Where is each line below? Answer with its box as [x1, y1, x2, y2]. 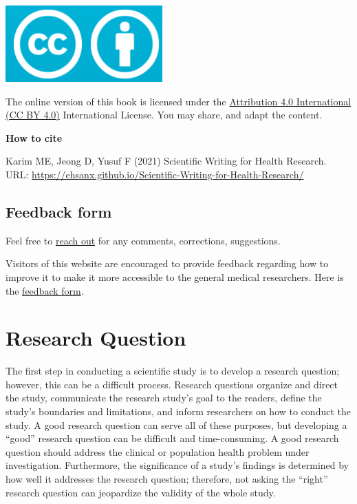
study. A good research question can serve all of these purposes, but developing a [6, 417, 347, 432]
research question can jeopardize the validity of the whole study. [6, 485, 276, 499]
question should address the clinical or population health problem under [6, 444, 310, 459]
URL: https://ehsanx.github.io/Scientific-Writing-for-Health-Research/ [6, 167, 304, 181]
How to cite [6, 130, 63, 145]
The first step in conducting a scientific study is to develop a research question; [6, 364, 340, 378]
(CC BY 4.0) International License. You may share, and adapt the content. [6, 107, 323, 122]
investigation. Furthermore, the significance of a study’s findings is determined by [6, 458, 349, 472]
